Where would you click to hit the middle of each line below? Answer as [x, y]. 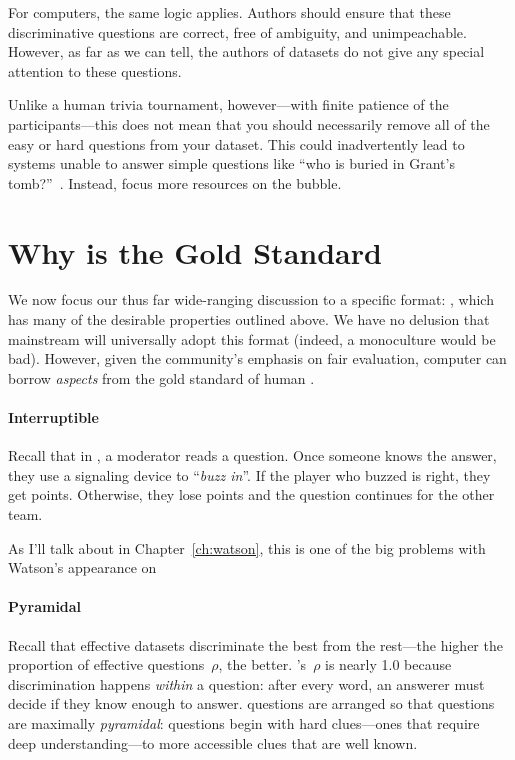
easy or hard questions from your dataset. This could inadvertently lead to [236, 143]
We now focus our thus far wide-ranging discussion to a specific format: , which [251, 299]
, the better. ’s [262, 664]
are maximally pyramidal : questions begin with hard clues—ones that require [244, 722]
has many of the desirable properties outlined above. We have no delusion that [249, 319]
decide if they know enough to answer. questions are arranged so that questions [251, 703]
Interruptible [53, 417]
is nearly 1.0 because [388, 664]
